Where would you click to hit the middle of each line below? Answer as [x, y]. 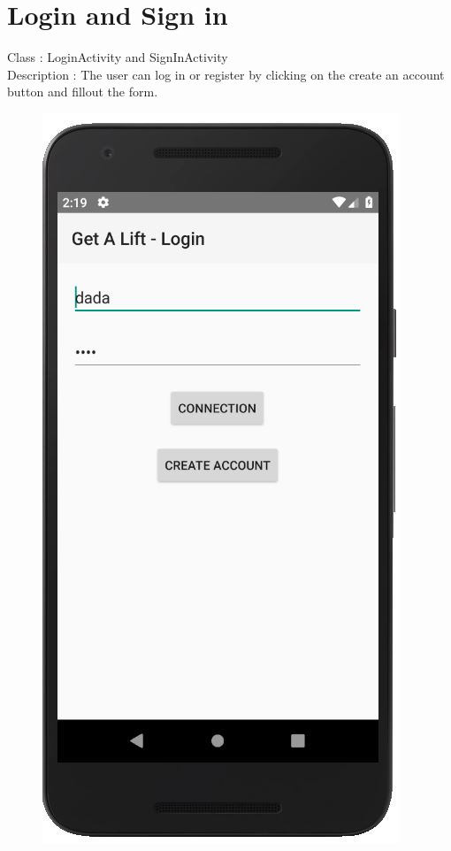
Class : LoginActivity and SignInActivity [118, 57]
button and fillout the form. [83, 92]
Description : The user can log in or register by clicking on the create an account [226, 74]
